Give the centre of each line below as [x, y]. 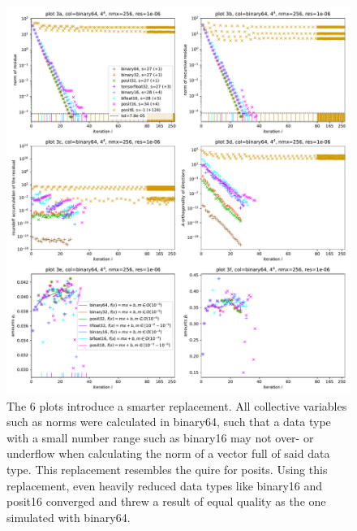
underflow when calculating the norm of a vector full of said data [168, 453]
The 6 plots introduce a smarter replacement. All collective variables [177, 405]
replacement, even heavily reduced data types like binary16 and [165, 485]
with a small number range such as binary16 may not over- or [160, 437]
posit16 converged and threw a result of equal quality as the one [166, 501]
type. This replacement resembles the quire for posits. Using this [167, 470]
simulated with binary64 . [69, 517]
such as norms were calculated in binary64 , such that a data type [169, 422]
